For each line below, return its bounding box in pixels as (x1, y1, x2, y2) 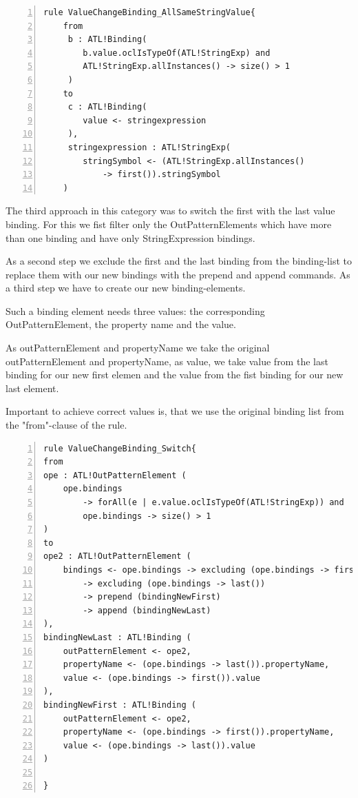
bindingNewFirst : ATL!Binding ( (43, 699, 196, 710)
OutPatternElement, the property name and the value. (6, 317, 236, 331)
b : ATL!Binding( (67, 34, 147, 45)
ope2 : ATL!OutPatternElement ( (43, 551, 191, 562)
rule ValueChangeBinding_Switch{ (43, 443, 196, 453)
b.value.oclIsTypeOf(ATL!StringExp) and (83, 48, 271, 58)
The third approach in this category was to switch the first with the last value (6, 203, 335, 218)
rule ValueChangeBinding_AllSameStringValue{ (43, 8, 255, 17)
